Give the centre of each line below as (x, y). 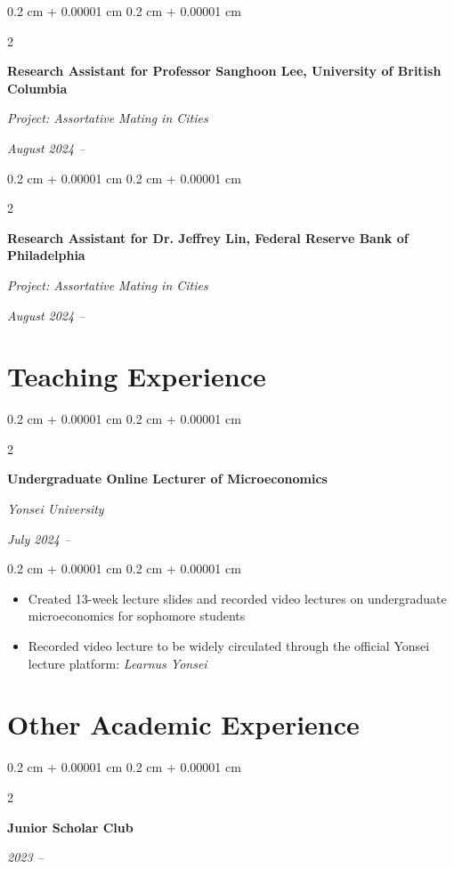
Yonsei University (56, 509)
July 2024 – (39, 538)
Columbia (37, 88)
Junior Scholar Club (70, 827)
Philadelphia (46, 255)
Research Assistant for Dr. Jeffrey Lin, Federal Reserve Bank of (208, 237)
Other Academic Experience (183, 724)
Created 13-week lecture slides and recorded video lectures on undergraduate (237, 598)
